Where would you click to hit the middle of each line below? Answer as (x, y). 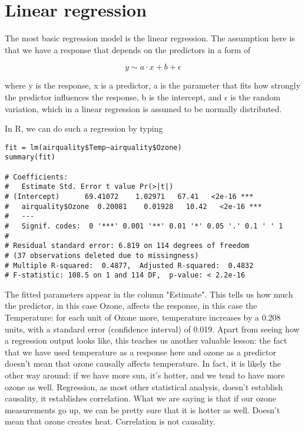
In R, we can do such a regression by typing (84, 128)
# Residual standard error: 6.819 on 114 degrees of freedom (127, 246)
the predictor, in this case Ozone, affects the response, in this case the (131, 306)
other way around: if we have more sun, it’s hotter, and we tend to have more (145, 375)
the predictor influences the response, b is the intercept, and (113, 97)
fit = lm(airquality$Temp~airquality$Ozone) (93, 147)
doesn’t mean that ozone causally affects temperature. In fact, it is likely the (143, 363)
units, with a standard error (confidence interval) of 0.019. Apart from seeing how (152, 329)
